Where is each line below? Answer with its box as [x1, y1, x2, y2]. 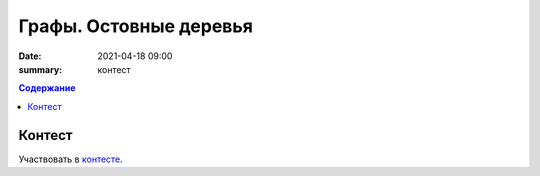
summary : [18, 63, 63, 75]
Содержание [18, 82, 76, 94]
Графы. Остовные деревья [18, 15, 254, 37]
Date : [18, 50, 42, 62]
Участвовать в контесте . [18, 153, 124, 165]
